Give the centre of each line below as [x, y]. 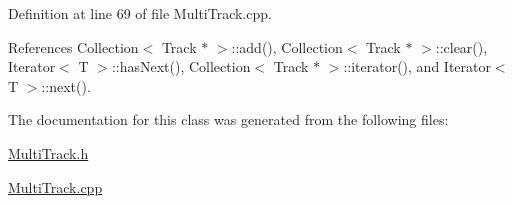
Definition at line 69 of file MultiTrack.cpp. [140, 13]
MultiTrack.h [48, 152]
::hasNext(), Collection [181, 66]
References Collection [73, 46]
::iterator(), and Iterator [417, 66]
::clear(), [461, 46]
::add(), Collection [287, 46]
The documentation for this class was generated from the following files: [228, 119]
